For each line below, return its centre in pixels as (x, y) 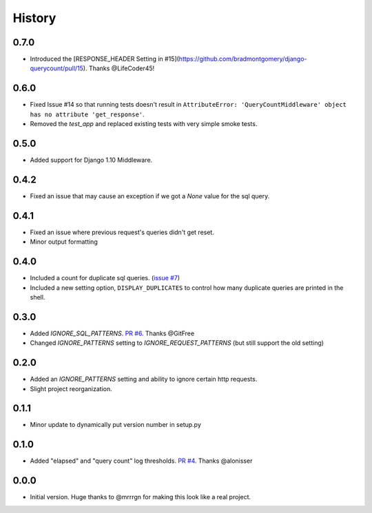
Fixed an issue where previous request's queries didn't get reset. (122, 232)
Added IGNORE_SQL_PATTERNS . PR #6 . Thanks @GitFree (112, 333)
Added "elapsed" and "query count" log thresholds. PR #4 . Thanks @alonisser (141, 461)
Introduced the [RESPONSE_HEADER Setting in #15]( (104, 59)
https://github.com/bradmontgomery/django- (243, 59)
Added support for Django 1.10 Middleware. (91, 160)
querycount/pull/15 (57, 68)
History (34, 18)
